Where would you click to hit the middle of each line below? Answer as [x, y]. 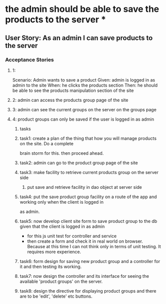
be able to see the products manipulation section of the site [73, 90]
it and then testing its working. [51, 266]
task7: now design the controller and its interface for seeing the [84, 276]
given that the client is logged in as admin [62, 226]
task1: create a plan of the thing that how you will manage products [88, 138]
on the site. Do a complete [47, 143]
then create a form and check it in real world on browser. [85, 241]
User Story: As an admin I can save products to [79, 38]
